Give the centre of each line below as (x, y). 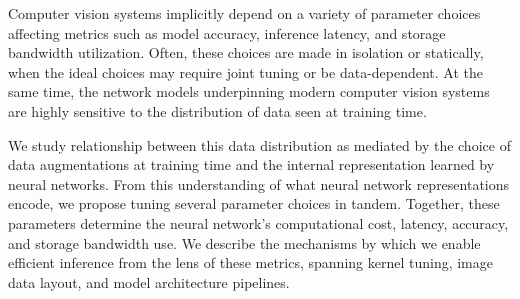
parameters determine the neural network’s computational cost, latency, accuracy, (258, 222)
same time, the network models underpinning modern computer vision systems (249, 91)
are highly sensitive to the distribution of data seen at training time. (217, 110)
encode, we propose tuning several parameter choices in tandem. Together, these (254, 203)
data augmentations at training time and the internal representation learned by (251, 164)
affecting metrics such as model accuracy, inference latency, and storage (227, 32)
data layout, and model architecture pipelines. (149, 281)
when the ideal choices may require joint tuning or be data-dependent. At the (246, 71)
